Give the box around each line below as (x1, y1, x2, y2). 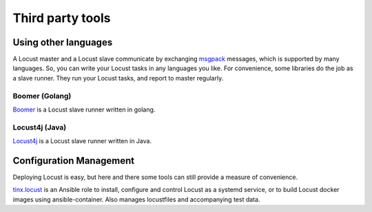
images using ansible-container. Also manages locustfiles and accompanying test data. (12, 195, 260, 203)
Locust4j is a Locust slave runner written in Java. (12, 137, 152, 145)
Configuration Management (12, 155, 135, 167)
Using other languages (12, 36, 113, 48)
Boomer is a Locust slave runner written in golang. (12, 105, 156, 114)
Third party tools (12, 10, 111, 25)
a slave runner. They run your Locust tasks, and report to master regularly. (12, 74, 224, 82)
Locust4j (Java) (12, 123, 67, 132)
